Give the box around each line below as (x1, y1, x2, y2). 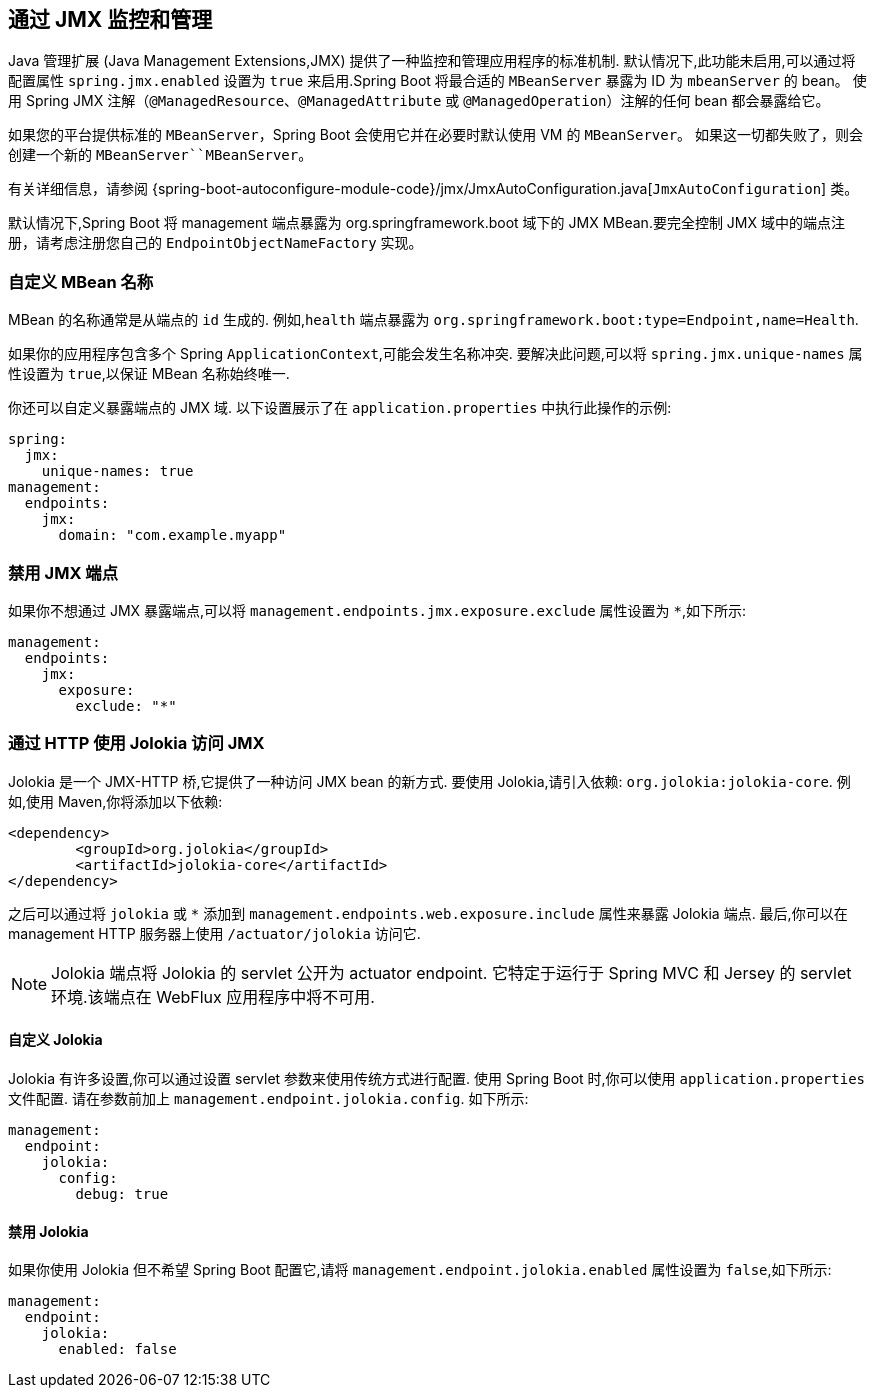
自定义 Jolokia (8, 1031, 103, 1049)
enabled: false (58, 1341, 177, 1358)
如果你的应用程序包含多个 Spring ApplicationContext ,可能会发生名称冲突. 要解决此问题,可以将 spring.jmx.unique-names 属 (8, 345, 863, 363)
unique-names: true (41, 463, 194, 480)
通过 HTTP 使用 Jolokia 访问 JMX (8, 733, 265, 754)
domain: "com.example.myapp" (58, 527, 287, 544)
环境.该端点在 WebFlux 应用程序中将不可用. (51, 986, 375, 1007)
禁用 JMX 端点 (8, 562, 119, 583)
